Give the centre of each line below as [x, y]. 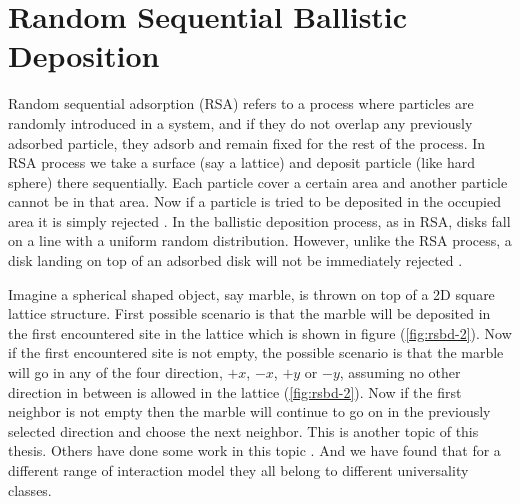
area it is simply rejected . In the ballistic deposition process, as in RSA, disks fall [259, 220]
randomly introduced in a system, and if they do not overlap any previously [240, 122]
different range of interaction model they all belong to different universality [238, 470]
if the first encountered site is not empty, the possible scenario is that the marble [256, 352]
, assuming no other [400, 372]
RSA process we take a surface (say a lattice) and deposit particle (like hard [241, 162]
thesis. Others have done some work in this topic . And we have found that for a [254, 450]
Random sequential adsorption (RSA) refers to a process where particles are [241, 103]
